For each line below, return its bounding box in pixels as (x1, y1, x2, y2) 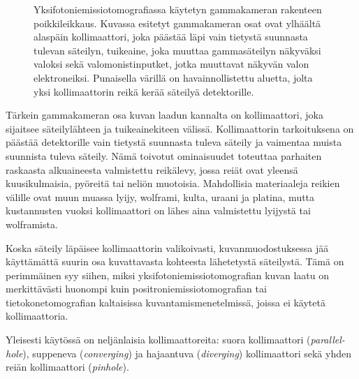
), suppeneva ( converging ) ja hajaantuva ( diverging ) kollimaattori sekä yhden (22, 345, 351, 360)
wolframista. (6, 216, 58, 231)
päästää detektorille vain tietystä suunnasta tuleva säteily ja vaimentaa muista (6, 135, 342, 149)
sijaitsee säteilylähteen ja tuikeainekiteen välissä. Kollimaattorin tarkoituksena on (6, 121, 354, 135)
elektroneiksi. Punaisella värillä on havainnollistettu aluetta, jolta (34, 70, 313, 84)
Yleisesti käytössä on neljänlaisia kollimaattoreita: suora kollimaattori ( (6, 332, 311, 347)
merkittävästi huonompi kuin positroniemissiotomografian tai (6, 281, 267, 296)
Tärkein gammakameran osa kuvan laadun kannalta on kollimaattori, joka (6, 107, 323, 122)
